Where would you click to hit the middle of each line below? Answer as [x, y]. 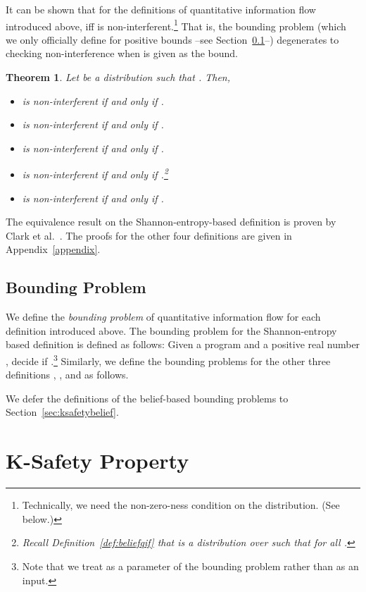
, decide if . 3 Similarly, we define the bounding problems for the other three [168, 360]
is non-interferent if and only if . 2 [95, 173]
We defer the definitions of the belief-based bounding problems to [147, 398]
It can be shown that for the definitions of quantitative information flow [161, 9]
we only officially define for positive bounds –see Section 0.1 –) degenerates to [172, 39]
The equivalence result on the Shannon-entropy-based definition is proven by [171, 222]
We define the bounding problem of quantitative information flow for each [163, 317]
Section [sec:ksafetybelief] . [62, 412]
